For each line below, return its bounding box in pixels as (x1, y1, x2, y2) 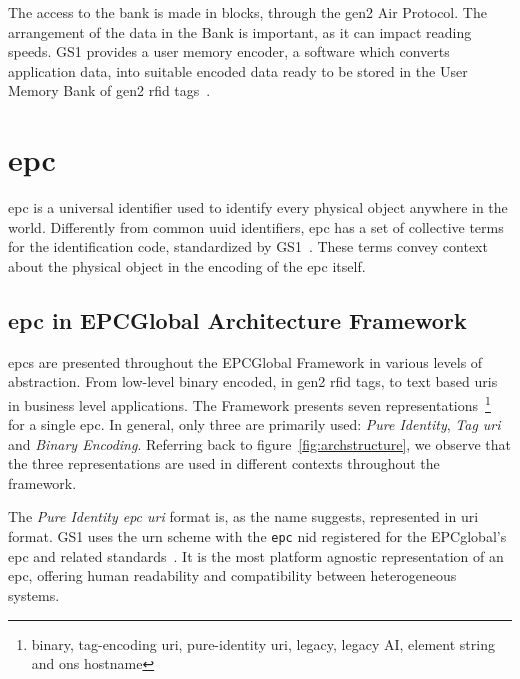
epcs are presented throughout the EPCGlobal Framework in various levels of (8, 351, 483, 372)
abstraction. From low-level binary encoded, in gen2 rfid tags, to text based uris (8, 371, 498, 392)
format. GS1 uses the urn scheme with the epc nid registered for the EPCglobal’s (8, 526, 507, 547)
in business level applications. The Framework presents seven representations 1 (8, 391, 491, 415)
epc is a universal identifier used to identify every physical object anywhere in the (8, 197, 508, 218)
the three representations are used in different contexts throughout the (8, 453, 440, 474)
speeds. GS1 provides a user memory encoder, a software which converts (8, 41, 450, 62)
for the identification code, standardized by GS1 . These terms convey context (8, 236, 488, 257)
